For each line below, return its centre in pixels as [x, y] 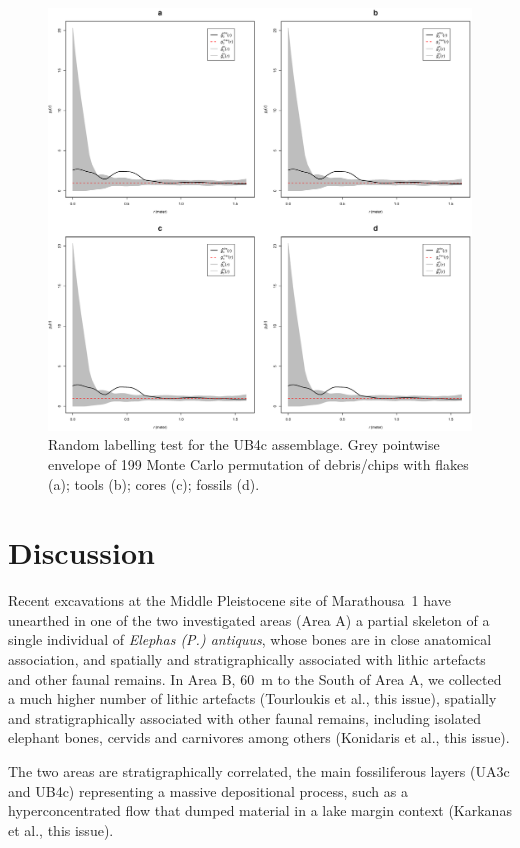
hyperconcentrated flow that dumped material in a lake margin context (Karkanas [260, 810]
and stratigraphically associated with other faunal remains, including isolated [245, 717]
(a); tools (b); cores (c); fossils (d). [154, 483]
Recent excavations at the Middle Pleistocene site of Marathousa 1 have [229, 600]
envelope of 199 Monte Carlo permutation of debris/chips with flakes [258, 463]
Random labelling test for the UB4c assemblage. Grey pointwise [244, 444]
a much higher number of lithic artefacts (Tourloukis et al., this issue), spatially [252, 698]
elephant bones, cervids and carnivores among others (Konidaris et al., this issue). [259, 737]
